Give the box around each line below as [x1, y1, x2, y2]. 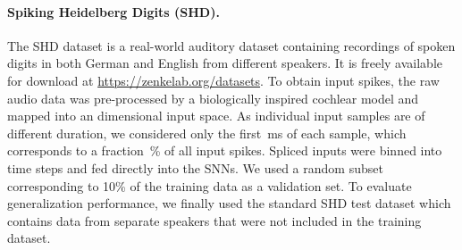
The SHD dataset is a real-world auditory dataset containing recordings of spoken [7, 36, 456, 54]
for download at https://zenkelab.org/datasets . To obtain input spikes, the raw [7, 71, 440, 89]
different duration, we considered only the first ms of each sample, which [7, 123, 407, 142]
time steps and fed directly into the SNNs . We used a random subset [7, 158, 383, 177]
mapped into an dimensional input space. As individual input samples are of [7, 106, 425, 125]
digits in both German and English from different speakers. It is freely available [7, 54, 443, 72]
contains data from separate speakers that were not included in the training [7, 211, 422, 229]
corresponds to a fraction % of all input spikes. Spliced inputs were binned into [7, 141, 442, 160]
